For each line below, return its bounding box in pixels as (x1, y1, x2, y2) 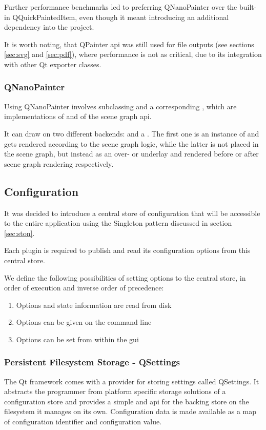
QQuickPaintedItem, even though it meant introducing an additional (12, 11, 229, 22)
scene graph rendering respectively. (4, 158, 114, 169)
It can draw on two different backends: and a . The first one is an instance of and (4, 128, 259, 139)
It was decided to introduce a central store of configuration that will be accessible (4, 207, 260, 218)
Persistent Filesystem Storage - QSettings (4, 356, 180, 368)
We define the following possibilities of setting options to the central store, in (4, 272, 246, 283)
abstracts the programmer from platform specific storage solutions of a (4, 386, 226, 397)
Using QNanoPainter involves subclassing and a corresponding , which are (4, 101, 237, 111)
